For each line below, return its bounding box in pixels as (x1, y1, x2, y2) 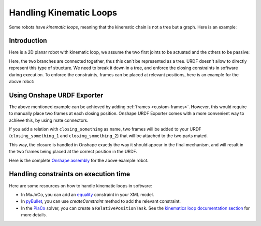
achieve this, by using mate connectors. (9, 117, 88, 123)
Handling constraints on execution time (9, 170, 130, 178)
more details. (21, 212, 47, 218)
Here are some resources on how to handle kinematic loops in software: (9, 183, 152, 188)
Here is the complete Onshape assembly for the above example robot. (9, 157, 149, 163)
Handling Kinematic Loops (9, 7, 117, 18)
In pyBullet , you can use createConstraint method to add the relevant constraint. (21, 198, 181, 204)
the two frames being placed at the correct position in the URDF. (9, 149, 137, 155)
